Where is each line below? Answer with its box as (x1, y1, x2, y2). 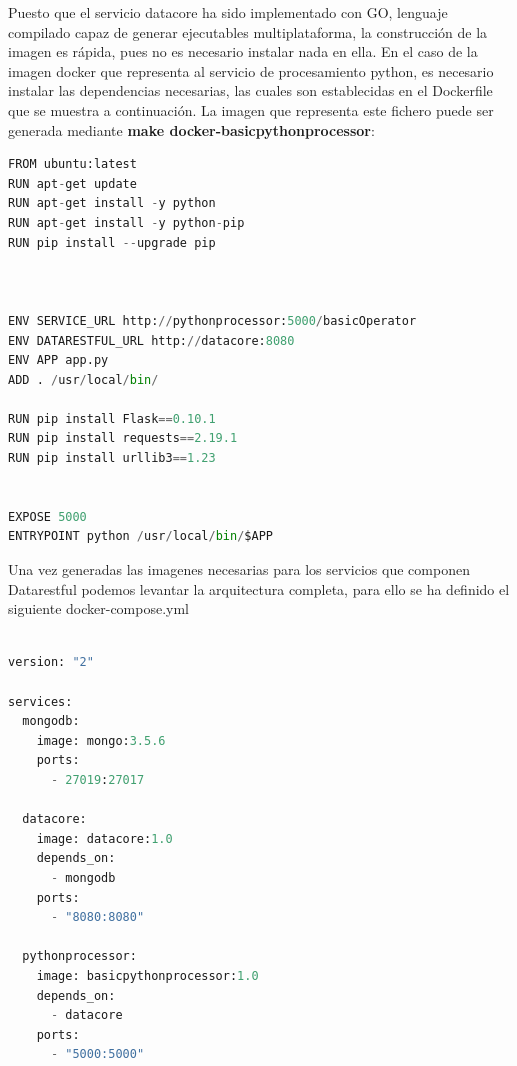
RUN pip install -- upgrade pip (8, 235, 216, 250)
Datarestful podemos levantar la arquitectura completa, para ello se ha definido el (8, 578, 510, 599)
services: (8, 694, 73, 709)
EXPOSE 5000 (8, 509, 87, 524)
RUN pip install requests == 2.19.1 (8, 431, 238, 446)
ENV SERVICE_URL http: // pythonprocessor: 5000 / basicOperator (8, 313, 417, 328)
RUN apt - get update (8, 176, 137, 191)
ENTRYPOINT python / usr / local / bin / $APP (8, 529, 273, 544)
